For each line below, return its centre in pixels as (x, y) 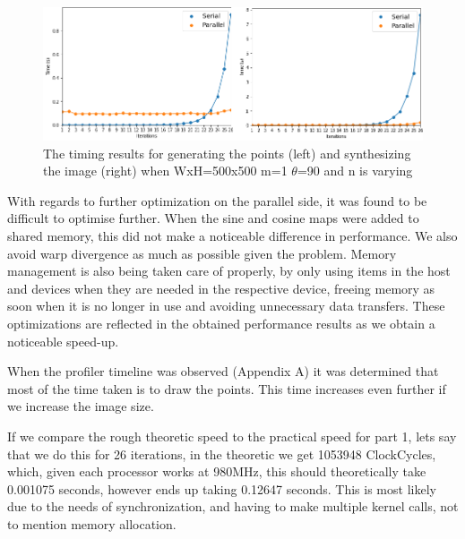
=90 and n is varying (355, 171)
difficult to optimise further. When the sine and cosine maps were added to (213, 218)
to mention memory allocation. (92, 523)
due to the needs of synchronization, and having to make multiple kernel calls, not (233, 506)
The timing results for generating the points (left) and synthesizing (227, 153)
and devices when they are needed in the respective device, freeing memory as (221, 288)
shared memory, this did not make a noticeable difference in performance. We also (232, 236)
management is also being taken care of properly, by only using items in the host (229, 271)
